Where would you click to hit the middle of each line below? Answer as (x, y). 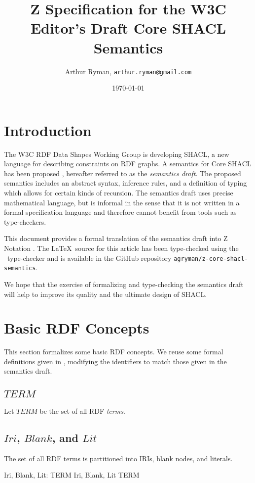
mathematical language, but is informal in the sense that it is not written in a (122, 202)
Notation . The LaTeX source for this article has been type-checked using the (121, 248)
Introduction (48, 130)
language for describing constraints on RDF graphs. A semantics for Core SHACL (128, 164)
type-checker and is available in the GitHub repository (89, 258)
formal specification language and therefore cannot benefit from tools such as (120, 212)
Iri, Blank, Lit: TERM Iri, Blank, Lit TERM (72, 475)
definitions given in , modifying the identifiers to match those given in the (115, 361)
